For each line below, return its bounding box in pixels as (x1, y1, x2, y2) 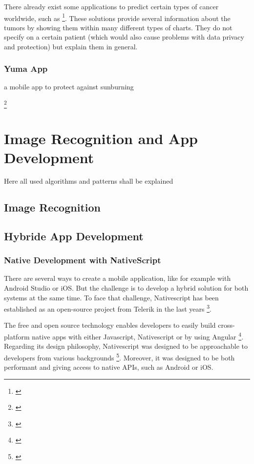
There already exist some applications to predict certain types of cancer (4, 1, 219, 11)
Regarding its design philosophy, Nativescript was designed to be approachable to (4, 341, 248, 351)
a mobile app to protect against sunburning (4, 81, 134, 91)
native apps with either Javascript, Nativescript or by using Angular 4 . (32, 330, 244, 341)
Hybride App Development (4, 228, 144, 243)
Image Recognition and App (4, 128, 198, 148)
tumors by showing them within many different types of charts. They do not (4, 22, 233, 32)
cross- (218, 320, 235, 330)
